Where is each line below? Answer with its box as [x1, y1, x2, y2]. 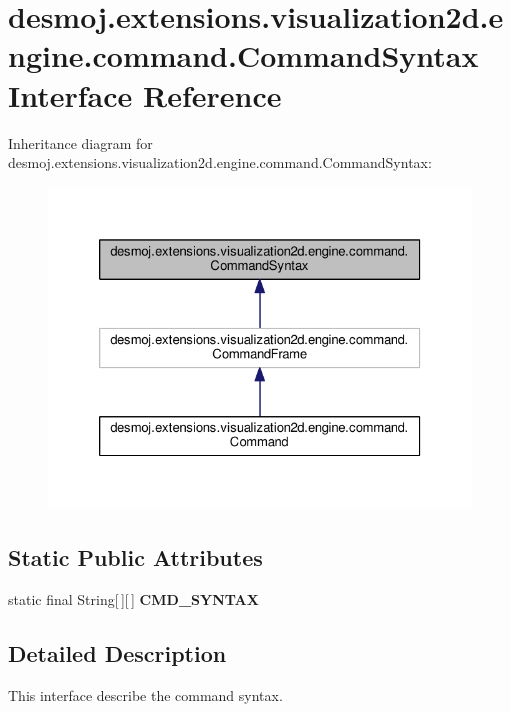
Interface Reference [8, 74, 282, 115]
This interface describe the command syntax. [8, 684, 283, 705]
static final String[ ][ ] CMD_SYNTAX [8, 588, 259, 609]
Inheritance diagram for [8, 132, 153, 153]
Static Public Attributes [8, 542, 263, 573]
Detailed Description [8, 637, 227, 668]
